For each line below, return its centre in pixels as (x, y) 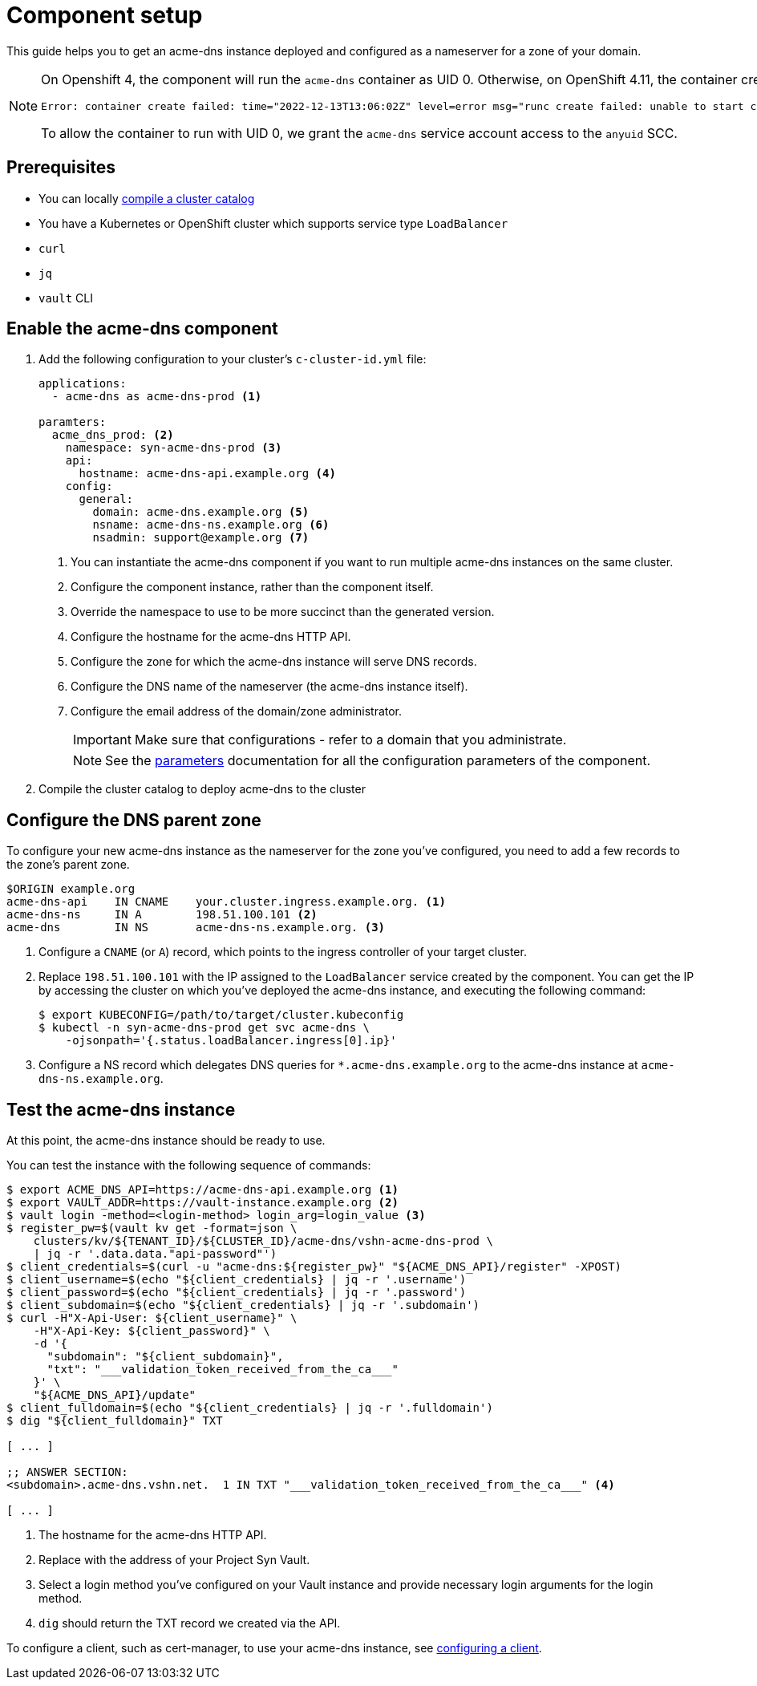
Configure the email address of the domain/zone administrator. (237, 711)
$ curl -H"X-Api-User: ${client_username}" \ (152, 1318)
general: (106, 499)
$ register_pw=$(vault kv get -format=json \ (152, 1228)
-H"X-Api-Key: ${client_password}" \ (152, 1331)
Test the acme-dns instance (121, 1109)
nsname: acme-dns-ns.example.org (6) (211, 525)
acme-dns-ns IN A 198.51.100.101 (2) (162, 915)
